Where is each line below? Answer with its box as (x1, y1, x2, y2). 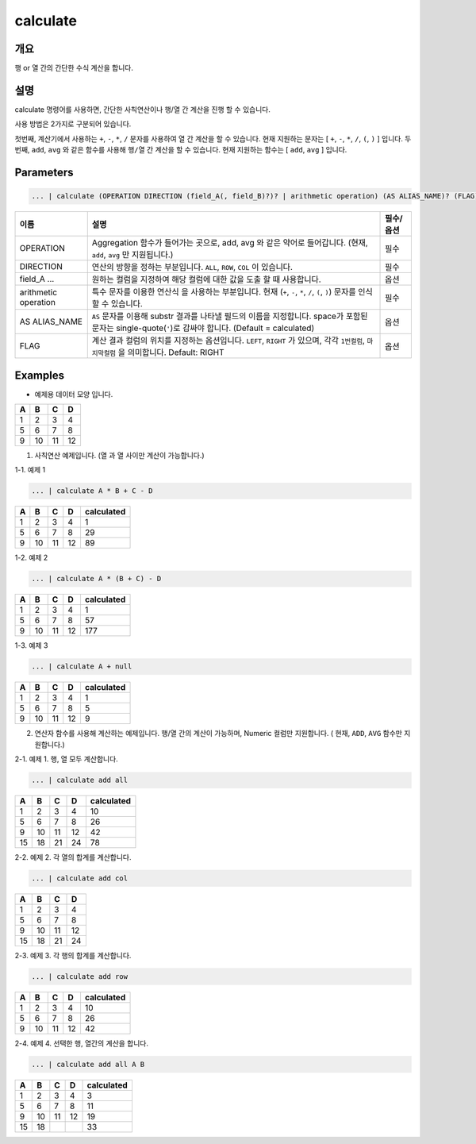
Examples (14, 368, 65, 382)
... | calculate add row (31, 973, 129, 981)
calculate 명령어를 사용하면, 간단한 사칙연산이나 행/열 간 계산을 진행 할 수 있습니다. (14, 104, 271, 114)
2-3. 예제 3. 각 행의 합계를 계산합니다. (14, 951, 132, 961)
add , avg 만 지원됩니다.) (91, 249, 174, 260)
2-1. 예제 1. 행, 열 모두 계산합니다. (14, 754, 118, 764)
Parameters (14, 165, 74, 179)
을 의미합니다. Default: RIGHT (117, 347, 225, 358)
